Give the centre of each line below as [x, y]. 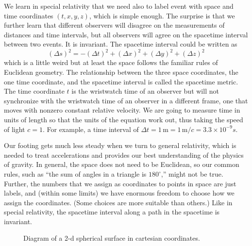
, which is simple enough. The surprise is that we [162, 15]
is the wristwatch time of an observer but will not [145, 91]
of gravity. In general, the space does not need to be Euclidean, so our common [122, 164]
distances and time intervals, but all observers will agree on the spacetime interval [126, 34]
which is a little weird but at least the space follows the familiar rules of [111, 62]
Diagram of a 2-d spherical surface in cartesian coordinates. [112, 238]
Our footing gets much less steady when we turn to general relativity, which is [120, 145]
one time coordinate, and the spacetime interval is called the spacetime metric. [121, 81]
